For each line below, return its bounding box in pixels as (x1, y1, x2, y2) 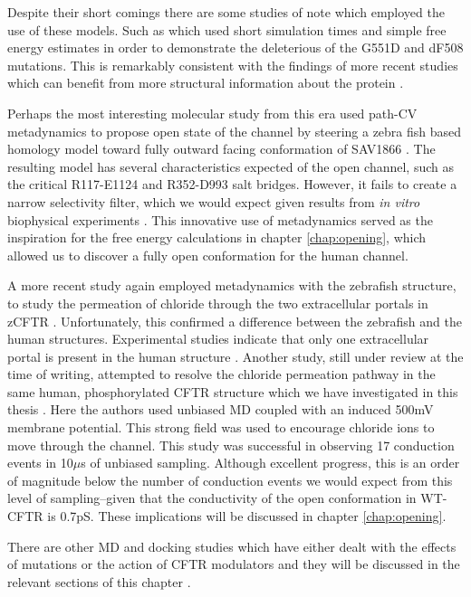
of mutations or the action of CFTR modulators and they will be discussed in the (7, 554, 460, 573)
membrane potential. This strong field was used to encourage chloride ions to (7, 418, 435, 437)
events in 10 (7, 453, 73, 472)
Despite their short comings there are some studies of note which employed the (7, 3, 445, 21)
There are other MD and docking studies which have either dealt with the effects (7, 536, 457, 555)
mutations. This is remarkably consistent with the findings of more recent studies (7, 55, 458, 74)
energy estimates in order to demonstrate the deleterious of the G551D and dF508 (7, 38, 464, 57)
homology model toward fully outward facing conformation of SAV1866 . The (7, 139, 436, 158)
